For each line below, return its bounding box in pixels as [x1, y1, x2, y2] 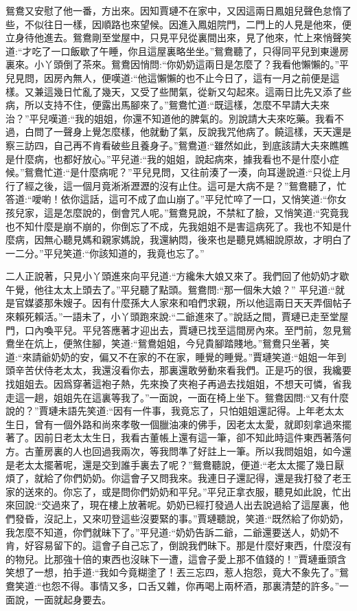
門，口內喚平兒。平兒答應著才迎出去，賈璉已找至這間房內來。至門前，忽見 [5, 322, 342, 337]
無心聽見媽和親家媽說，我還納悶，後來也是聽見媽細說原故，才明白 [43, 232, 342, 247]
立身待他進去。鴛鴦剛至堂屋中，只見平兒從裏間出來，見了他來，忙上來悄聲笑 [5, 30, 352, 45]
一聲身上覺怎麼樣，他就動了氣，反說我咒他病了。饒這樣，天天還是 [53, 124, 352, 139]
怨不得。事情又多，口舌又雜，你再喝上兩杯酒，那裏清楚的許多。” [51, 578, 340, 592]
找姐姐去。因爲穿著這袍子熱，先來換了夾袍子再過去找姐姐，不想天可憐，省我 [5, 377, 352, 391]
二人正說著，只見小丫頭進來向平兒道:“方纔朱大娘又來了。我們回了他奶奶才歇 [5, 269, 349, 283]
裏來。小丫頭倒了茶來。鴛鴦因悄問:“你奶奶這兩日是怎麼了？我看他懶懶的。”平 [5, 57, 349, 71]
